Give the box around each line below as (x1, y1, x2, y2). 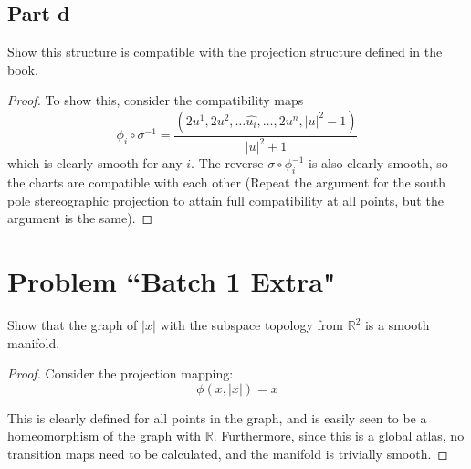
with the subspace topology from (160, 315, 344, 335)
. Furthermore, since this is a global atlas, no (213, 426, 465, 445)
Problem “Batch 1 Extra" (7, 262, 336, 300)
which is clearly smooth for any (7, 154, 183, 173)
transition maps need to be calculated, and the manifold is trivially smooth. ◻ (7, 444, 448, 464)
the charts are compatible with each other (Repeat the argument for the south (7, 173, 446, 192)
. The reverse (191, 154, 264, 173)
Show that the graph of (7, 315, 138, 335)
